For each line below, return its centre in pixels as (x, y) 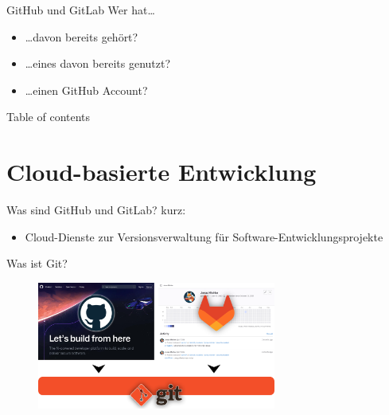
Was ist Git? (37, 263)
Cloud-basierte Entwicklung (161, 172)
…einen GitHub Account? (86, 90)
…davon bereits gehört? (82, 36)
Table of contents (49, 117)
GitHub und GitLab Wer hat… (81, 10)
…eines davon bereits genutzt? (98, 63)
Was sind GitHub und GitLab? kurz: (96, 210)
